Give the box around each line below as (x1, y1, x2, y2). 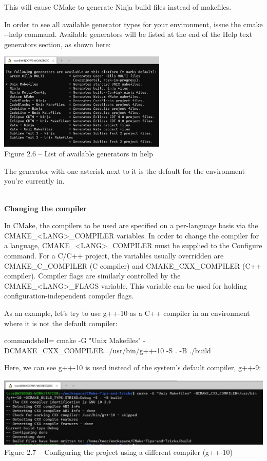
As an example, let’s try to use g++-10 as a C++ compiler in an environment (4, 308, 250, 318)
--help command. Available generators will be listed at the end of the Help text (4, 29, 253, 39)
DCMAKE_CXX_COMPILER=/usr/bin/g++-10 (4, 345, 164, 355)
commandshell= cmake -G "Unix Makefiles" (4, 335, 141, 346)
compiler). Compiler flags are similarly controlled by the (4, 270, 181, 281)
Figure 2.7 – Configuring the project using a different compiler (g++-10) (4, 447, 233, 457)
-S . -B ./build (166, 345, 211, 355)
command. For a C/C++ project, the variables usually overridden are (4, 250, 224, 261)
